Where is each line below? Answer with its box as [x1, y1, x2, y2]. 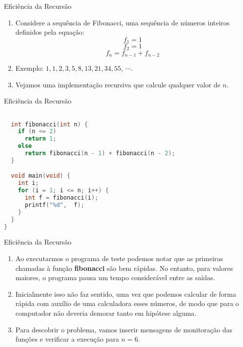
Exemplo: [15, 63, 44, 73]
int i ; [18, 180, 39, 187]
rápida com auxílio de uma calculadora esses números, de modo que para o [15, 298, 239, 308]
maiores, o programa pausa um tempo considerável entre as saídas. [15, 272, 215, 283]
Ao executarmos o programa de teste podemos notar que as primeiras [15, 253, 223, 264]
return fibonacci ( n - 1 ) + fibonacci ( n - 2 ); [24, 150, 175, 157]
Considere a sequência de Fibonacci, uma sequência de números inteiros [15, 17, 230, 27]
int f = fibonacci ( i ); [24, 194, 99, 202]
